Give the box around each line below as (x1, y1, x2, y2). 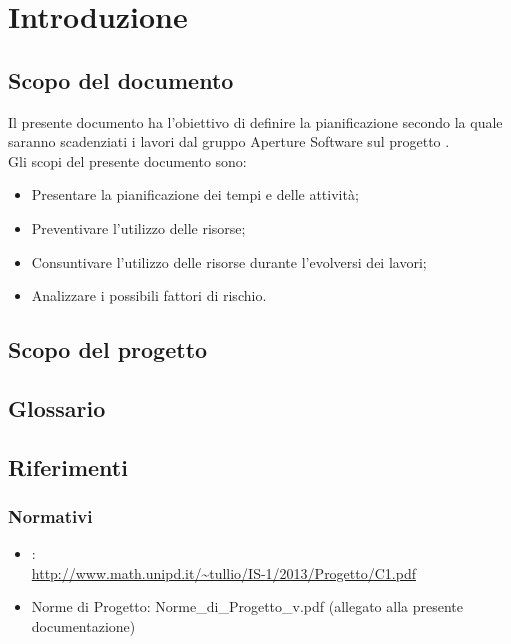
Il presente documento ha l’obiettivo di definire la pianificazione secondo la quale (8, 111, 503, 132)
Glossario (8, 392, 106, 423)
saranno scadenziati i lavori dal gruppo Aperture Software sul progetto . (8, 131, 450, 152)
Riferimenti (8, 451, 128, 482)
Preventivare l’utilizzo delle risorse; (31, 217, 246, 238)
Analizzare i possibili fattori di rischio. (31, 285, 267, 306)
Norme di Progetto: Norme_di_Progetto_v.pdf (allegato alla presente (31, 596, 463, 617)
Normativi (8, 504, 93, 528)
